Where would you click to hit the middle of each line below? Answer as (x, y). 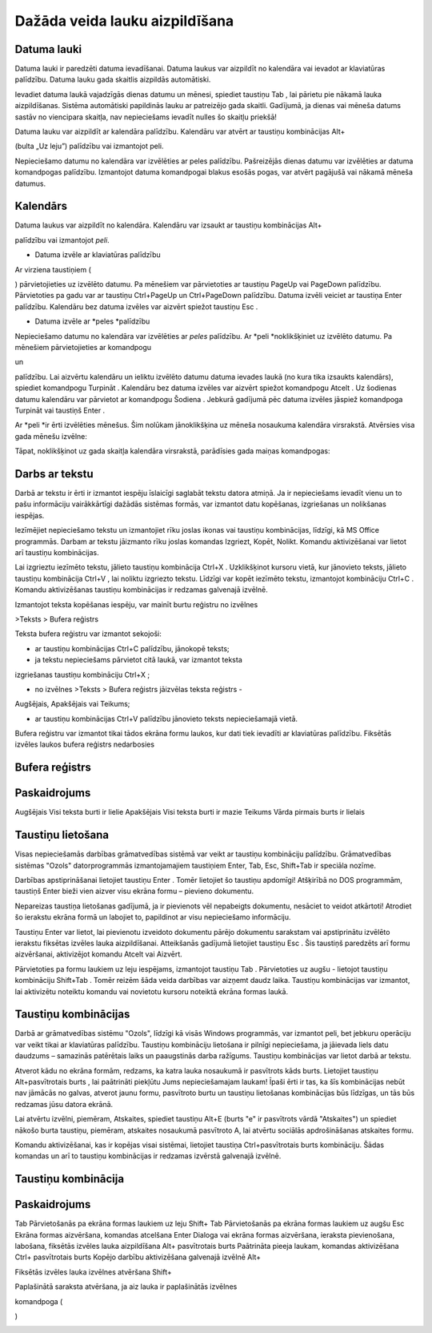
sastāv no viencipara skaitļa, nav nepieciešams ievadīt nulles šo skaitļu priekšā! (146, 117)
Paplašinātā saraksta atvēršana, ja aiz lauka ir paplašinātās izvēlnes (126, 1287)
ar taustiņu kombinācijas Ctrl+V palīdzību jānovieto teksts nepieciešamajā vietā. (166, 719)
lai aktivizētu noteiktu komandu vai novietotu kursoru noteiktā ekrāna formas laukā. (151, 991)
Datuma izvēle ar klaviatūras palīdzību (98, 255)
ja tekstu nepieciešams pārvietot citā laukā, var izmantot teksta (139, 660)
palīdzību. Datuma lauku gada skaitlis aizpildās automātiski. (113, 79)
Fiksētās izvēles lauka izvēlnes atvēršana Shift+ (93, 1272)
